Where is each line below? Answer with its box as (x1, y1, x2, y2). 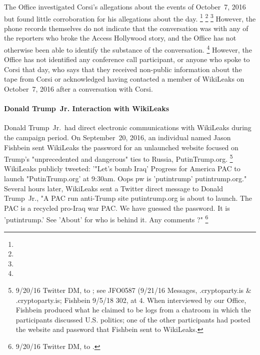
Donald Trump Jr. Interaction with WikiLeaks (4, 103, 169, 114)
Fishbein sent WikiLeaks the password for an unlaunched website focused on (4, 142, 238, 152)
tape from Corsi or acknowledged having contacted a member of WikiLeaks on (4, 74, 244, 84)
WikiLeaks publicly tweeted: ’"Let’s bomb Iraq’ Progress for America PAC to (4, 163, 240, 174)
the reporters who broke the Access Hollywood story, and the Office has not (4, 33, 236, 43)
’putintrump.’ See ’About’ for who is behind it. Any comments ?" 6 (4, 213, 208, 225)
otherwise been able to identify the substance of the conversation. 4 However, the (4, 43, 252, 55)
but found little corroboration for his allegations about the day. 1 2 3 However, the (4, 12, 256, 24)
